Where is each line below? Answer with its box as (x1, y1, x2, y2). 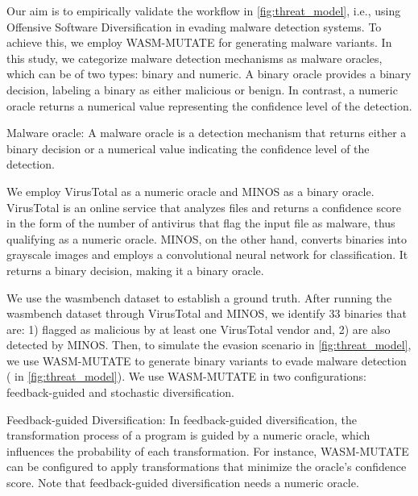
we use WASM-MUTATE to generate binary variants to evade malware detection (6, 352, 407, 369)
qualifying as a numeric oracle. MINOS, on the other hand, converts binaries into (6, 230, 408, 247)
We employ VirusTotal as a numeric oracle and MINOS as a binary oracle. (6, 182, 375, 199)
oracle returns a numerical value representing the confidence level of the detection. (6, 97, 412, 114)
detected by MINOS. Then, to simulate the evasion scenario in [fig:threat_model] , (6, 336, 412, 353)
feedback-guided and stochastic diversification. (6, 384, 235, 401)
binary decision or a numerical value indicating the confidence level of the (6, 140, 370, 156)
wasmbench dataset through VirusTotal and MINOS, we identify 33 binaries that (6, 305, 408, 322)
